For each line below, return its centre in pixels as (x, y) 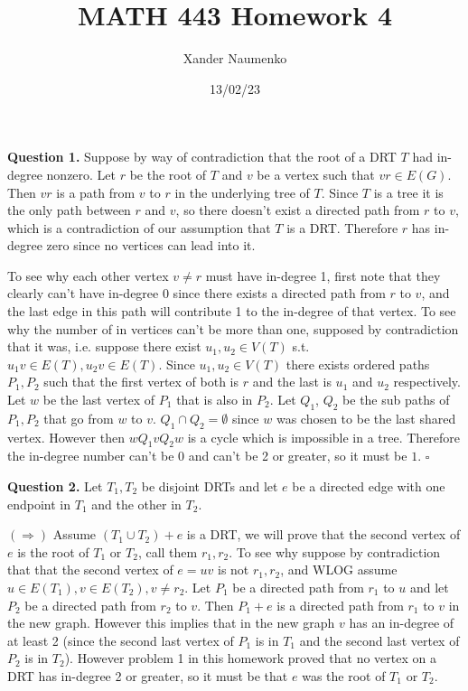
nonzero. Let (81, 174)
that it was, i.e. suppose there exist (104, 346)
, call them (168, 551)
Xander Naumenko (235, 58)
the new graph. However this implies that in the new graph (171, 623)
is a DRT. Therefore (342, 227)
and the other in (136, 504)
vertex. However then (66, 437)
